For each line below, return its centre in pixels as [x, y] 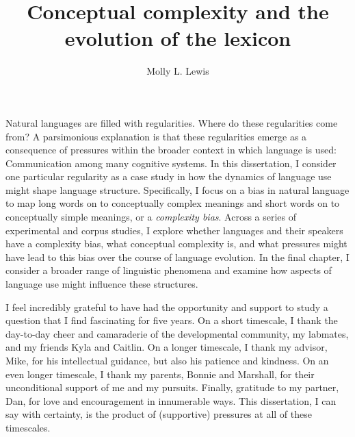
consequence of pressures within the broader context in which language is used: [171, 150]
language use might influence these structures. [102, 284]
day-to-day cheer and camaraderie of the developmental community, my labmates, [177, 333]
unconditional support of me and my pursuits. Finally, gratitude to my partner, [172, 387]
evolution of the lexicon [178, 38]
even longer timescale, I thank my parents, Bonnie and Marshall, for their [160, 374]
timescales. [28, 427]
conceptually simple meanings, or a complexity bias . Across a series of [151, 217]
